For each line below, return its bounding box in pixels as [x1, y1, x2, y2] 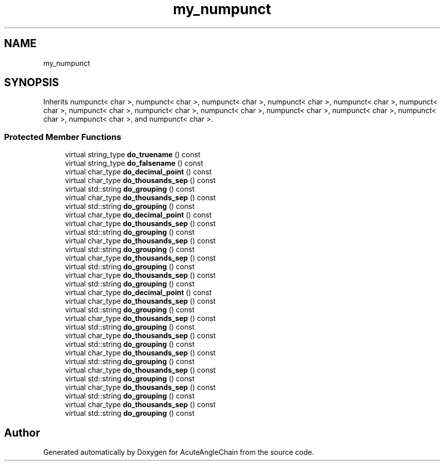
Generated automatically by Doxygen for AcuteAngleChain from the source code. [43, 448, 314, 457]
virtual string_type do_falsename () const [65, 159, 203, 168]
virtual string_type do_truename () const [65, 150, 201, 159]
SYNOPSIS [4, 76, 59, 89]
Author [4, 426, 40, 439]
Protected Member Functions [4, 131, 122, 142]
